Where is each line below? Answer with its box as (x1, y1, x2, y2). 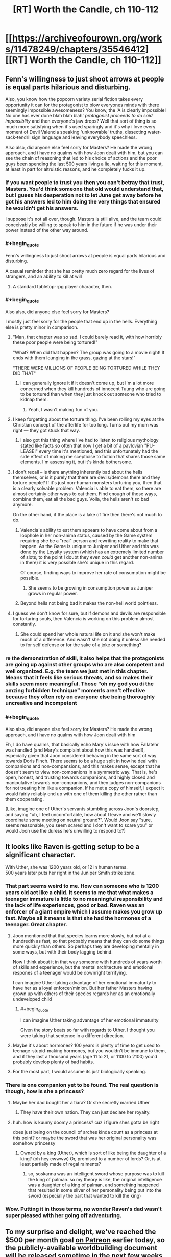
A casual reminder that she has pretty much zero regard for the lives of (5, 268, 155, 274)
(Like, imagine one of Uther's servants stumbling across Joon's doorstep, (5, 806, 160, 812)
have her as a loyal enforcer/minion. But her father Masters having (12, 985, 152, 991)
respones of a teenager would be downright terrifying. (12, 970, 127, 976)
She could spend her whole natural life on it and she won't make (20, 631, 156, 637)
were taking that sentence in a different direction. (20, 1032, 124, 1039)
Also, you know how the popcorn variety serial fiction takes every (5, 96, 143, 102)
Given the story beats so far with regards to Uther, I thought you (20, 1027, 155, 1033)
